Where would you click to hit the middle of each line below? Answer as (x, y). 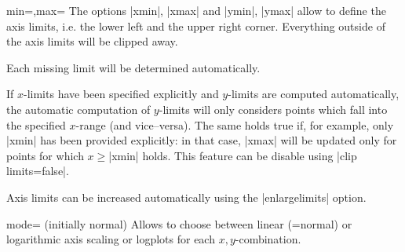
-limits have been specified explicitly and (121, 94)
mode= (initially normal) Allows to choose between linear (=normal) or (179, 223)
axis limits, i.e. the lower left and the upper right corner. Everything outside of (196, 26)
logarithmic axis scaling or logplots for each (111, 239)
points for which (45, 155)
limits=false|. (38, 171)
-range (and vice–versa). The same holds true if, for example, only (235, 124)
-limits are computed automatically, (314, 94)
